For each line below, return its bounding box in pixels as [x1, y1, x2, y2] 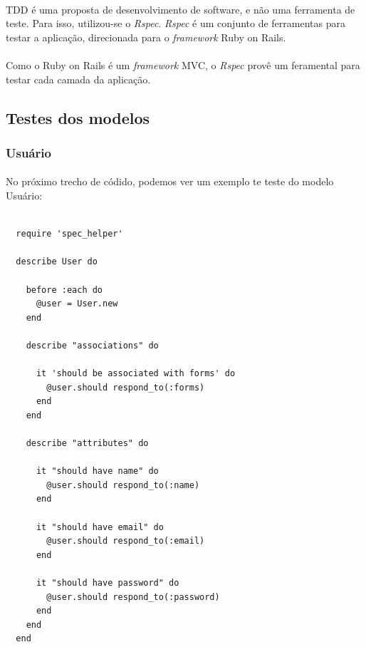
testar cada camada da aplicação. [6, 71, 151, 86]
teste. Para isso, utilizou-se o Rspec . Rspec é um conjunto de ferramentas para [6, 16, 345, 31]
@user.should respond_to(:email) [46, 536, 205, 547]
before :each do [26, 284, 103, 295]
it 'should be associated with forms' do [36, 368, 236, 379]
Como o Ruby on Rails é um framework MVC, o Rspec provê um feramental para [6, 57, 360, 72]
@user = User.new [36, 299, 118, 309]
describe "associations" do [26, 340, 159, 351]
